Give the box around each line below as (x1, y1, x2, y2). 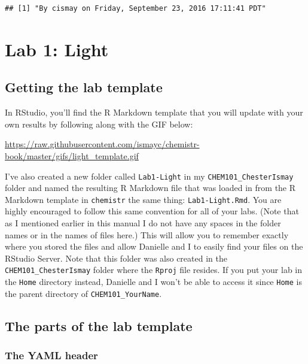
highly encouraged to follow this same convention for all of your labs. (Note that (5, 205, 299, 217)
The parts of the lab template (5, 316, 193, 335)
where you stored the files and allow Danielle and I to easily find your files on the (5, 240, 303, 253)
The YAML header (5, 348, 98, 363)
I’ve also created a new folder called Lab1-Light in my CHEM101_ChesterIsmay (5, 169, 294, 182)
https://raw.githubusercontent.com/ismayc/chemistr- (5, 138, 200, 150)
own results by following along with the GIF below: (5, 117, 193, 130)
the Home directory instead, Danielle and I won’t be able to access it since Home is (5, 275, 302, 288)
